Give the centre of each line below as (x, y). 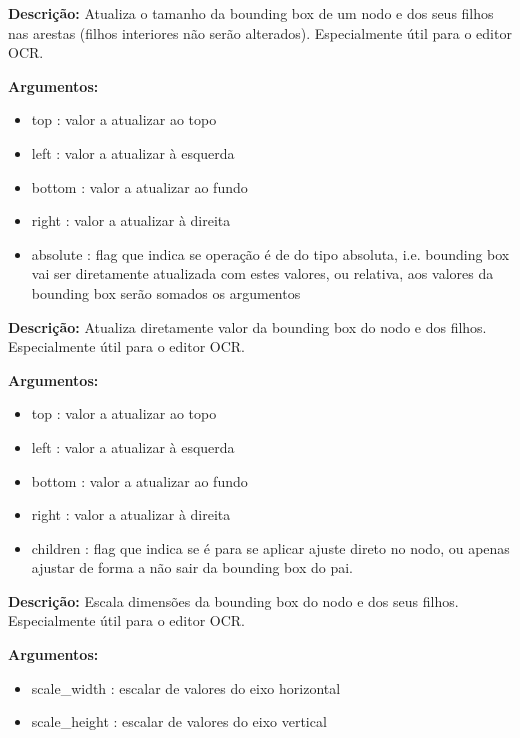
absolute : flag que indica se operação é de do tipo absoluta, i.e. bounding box (270, 253)
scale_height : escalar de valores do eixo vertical (179, 721)
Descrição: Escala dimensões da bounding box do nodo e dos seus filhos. (233, 600)
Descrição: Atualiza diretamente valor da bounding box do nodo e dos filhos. (247, 326)
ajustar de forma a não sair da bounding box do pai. (192, 567)
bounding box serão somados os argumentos (166, 292)
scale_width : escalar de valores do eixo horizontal (186, 687)
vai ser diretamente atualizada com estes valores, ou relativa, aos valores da (262, 273)
